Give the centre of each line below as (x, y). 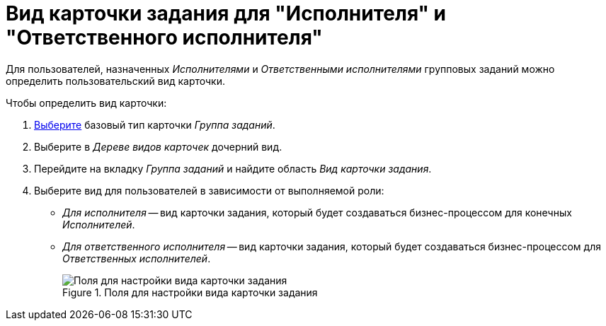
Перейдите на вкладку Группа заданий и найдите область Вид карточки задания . (233, 168)
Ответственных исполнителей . (137, 258)
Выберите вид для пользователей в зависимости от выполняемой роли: (209, 190)
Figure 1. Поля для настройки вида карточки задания (190, 292)
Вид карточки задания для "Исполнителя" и (226, 13)
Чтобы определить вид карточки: (86, 103)
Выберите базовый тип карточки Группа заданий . (155, 124)
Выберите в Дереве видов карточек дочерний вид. (158, 146)
